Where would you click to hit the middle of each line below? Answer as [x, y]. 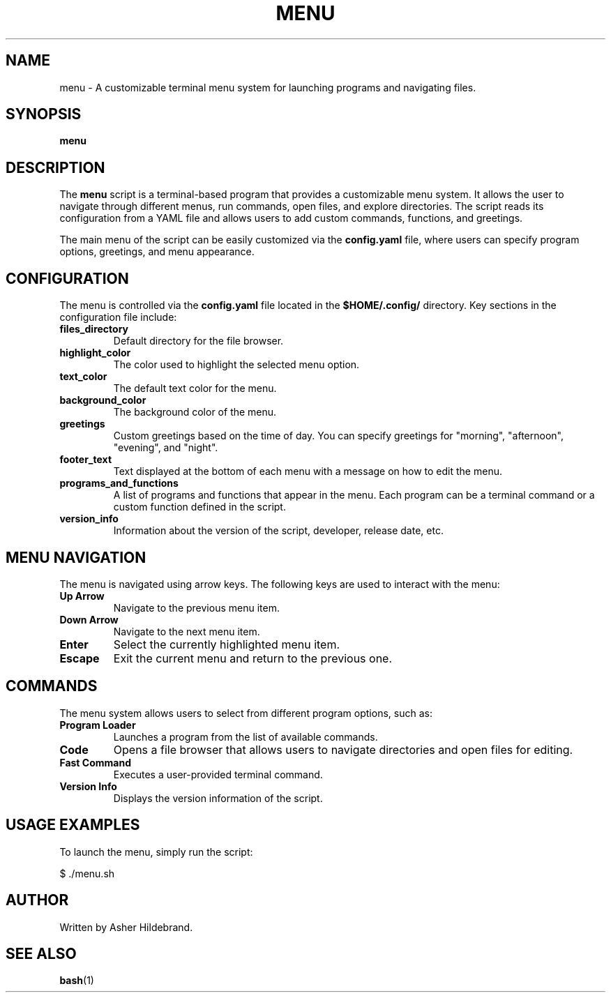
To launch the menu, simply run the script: [156, 852]
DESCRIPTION [55, 167]
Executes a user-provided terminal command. [218, 774]
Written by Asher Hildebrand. [126, 927]
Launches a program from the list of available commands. [246, 736]
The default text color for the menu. [195, 388]
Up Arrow [82, 596]
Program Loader [98, 725]
